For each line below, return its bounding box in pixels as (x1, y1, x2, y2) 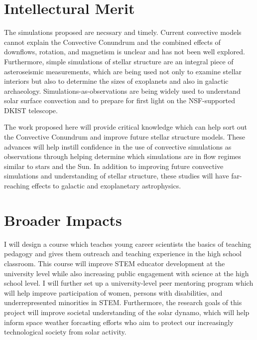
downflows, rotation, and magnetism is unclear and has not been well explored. (4, 46, 245, 57)
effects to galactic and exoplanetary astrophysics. (31, 180, 181, 191)
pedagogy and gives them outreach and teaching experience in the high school (4, 248, 242, 259)
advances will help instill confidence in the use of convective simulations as (4, 141, 232, 152)
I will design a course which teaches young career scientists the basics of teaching (4, 238, 252, 249)
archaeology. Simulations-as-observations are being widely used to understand (4, 85, 241, 96)
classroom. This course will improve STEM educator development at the (4, 258, 225, 268)
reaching (4, 180, 29, 191)
